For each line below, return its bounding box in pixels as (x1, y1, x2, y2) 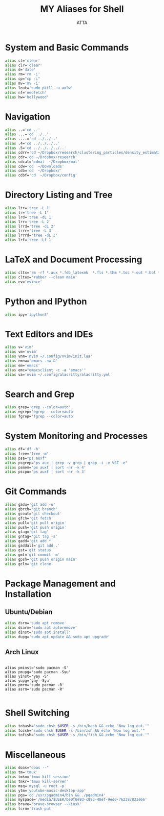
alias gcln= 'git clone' (5, 561, 54, 567)
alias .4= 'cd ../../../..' (5, 141, 60, 146)
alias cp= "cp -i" (5, 76, 41, 81)
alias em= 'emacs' (5, 363, 41, 368)
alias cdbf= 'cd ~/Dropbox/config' (5, 173, 78, 178)
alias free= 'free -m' (5, 451, 49, 456)
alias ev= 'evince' (5, 279, 42, 284)
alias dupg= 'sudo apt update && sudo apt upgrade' (5, 635, 110, 640)
